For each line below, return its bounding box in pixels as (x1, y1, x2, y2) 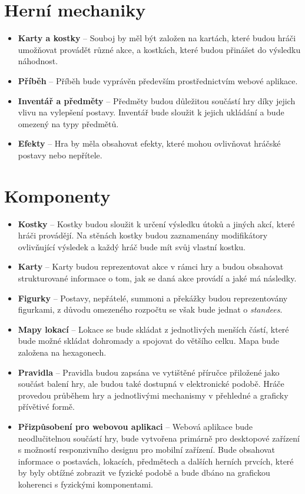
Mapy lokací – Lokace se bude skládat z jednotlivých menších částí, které (18, 323, 289, 335)
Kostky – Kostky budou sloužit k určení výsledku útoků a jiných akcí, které (18, 217, 295, 230)
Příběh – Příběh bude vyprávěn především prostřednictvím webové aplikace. (18, 74, 298, 87)
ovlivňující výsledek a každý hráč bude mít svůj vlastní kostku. (18, 240, 246, 253)
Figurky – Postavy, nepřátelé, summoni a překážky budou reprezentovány (18, 291, 288, 304)
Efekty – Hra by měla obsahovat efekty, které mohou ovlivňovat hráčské (18, 137, 281, 150)
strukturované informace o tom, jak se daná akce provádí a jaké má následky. (18, 271, 297, 284)
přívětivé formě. (18, 400, 75, 413)
